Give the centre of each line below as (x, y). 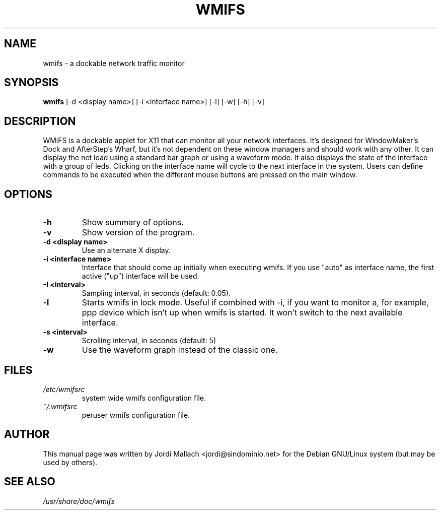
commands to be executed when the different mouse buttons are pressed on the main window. (200, 175)
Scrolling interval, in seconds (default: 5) (149, 341)
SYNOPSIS (31, 83)
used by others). (70, 462)
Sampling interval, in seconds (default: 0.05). (156, 293)
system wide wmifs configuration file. (144, 398)
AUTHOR (27, 434)
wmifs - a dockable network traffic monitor (114, 63)
